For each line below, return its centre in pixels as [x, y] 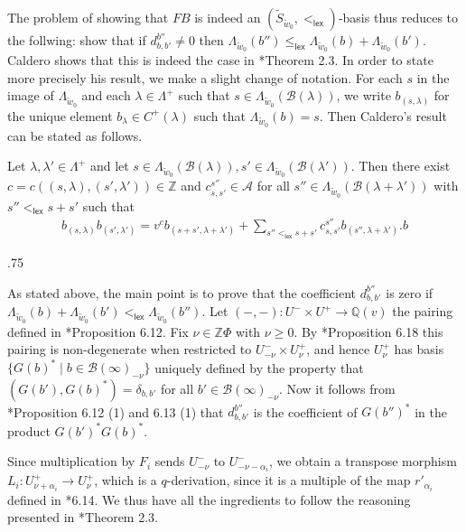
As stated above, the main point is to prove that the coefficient [182, 292]
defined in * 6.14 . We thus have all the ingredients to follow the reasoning [209, 499]
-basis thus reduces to [398, 17]
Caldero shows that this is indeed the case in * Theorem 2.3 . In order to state [220, 60]
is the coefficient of [305, 411]
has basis [419, 349]
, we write [363, 95]
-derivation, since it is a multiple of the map [289, 480]
